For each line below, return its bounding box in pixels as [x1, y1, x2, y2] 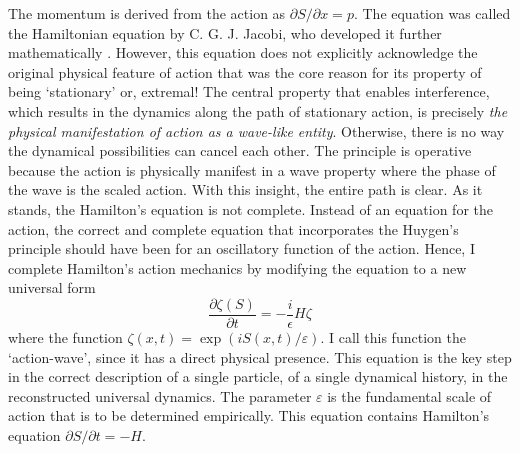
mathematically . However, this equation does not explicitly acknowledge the [8, 42, 478, 63]
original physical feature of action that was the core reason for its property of [8, 61, 482, 82]
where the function [8, 326, 123, 347]
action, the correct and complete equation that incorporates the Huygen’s [8, 218, 459, 239]
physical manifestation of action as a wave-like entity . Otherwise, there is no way [8, 120, 505, 141]
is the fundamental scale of [327, 385, 492, 406]
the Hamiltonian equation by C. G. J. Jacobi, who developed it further [8, 22, 442, 43]
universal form [8, 277, 96, 298]
